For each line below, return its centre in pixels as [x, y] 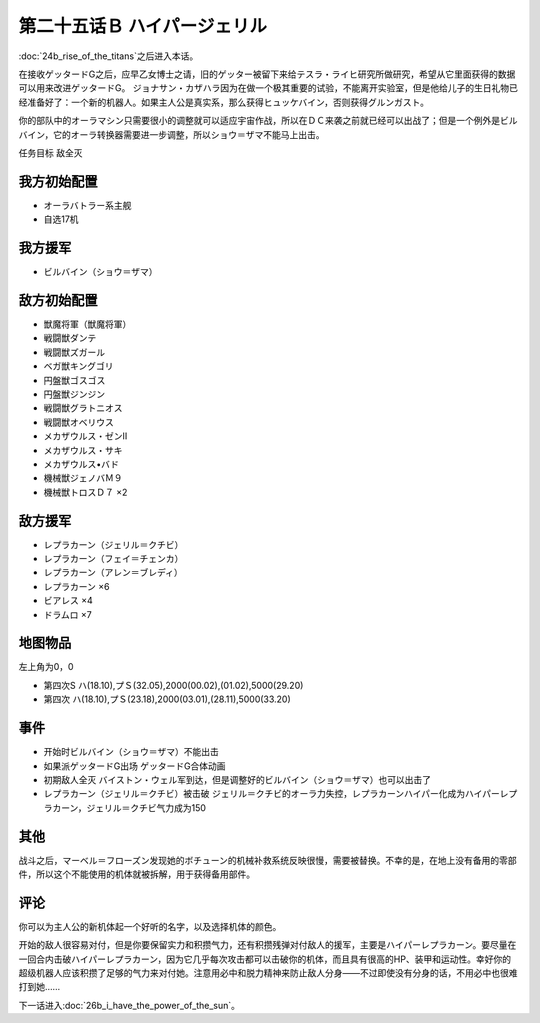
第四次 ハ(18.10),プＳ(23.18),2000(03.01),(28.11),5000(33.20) [167, 699]
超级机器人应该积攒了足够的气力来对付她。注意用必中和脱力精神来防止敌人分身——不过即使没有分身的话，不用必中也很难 [268, 973]
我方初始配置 [58, 181]
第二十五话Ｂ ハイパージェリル [142, 26]
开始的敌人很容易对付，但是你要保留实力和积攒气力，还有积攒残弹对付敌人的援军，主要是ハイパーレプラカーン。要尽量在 [267, 945]
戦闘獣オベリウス [78, 422]
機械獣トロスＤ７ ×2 [85, 492]
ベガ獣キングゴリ [78, 366]
